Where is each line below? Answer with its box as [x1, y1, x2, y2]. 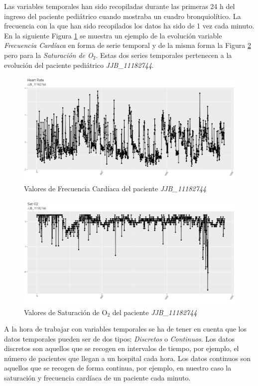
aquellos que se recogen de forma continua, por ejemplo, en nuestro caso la [4, 363, 232, 373]
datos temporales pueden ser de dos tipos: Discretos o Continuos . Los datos [4, 333, 235, 344]
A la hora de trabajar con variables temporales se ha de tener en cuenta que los [4, 324, 247, 334]
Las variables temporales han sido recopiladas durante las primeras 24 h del [4, 1, 235, 11]
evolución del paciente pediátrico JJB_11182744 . [4, 59, 154, 70]
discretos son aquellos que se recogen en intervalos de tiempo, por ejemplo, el [4, 343, 239, 354]
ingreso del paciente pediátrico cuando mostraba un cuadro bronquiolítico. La [4, 10, 241, 21]
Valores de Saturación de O [24, 307, 108, 317]
